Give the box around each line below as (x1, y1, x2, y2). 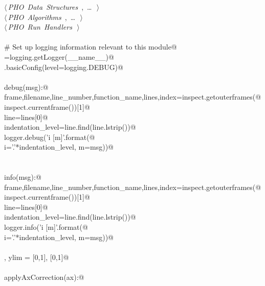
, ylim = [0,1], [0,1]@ (4, 251, 69, 262)
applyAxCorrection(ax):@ (4, 272, 84, 282)
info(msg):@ (4, 172, 41, 182)
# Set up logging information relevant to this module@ (4, 41, 177, 52)
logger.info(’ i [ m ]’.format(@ (4, 222, 88, 232)
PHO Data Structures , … (8, 2, 92, 12)
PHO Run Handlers (8, 21, 72, 32)
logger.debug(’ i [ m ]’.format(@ (4, 131, 95, 142)
